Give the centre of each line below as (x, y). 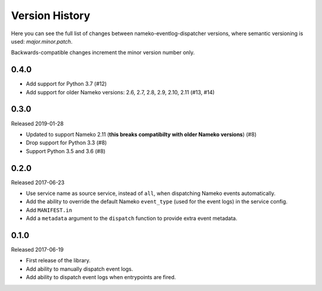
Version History (51, 16)
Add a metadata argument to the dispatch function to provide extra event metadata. (132, 218)
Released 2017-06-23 (38, 182)
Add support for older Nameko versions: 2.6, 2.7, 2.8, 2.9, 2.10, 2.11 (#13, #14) (120, 92)
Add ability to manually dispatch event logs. (80, 269)
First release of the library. (58, 261)
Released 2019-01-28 (37, 123)
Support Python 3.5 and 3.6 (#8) (66, 151)
